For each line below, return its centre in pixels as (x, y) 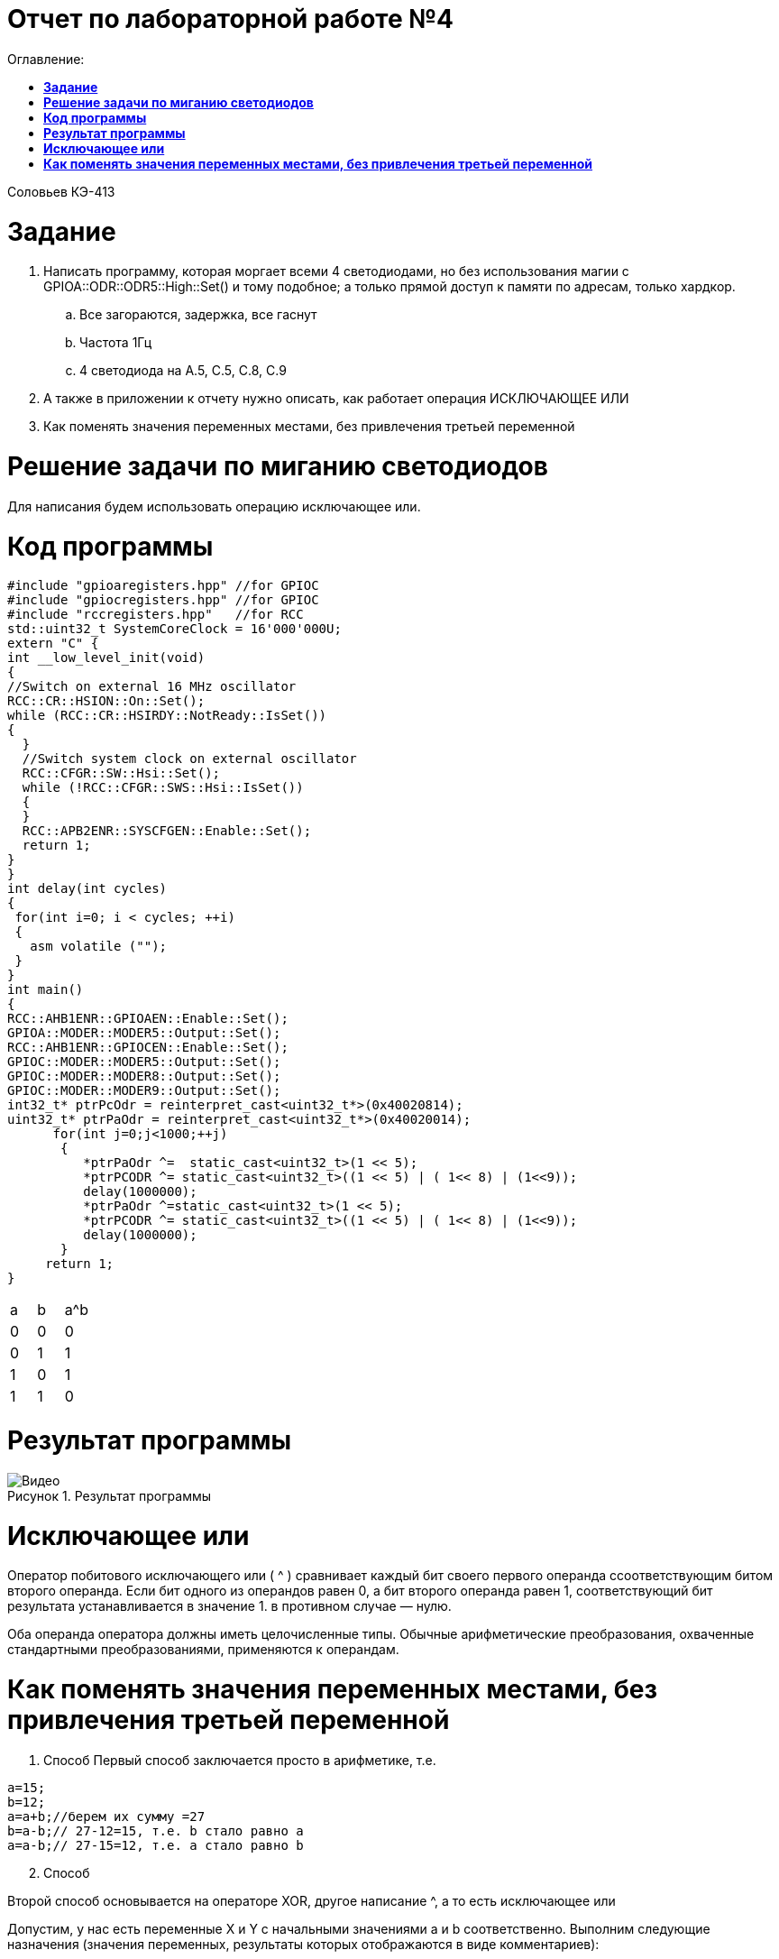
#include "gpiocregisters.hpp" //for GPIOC (163, 600)
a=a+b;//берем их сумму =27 (106, 1816)
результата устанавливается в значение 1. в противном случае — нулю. (229, 1606)
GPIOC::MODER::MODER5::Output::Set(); (144, 1062)
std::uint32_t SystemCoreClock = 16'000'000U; (174, 629)
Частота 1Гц (116, 343)
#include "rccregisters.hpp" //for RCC (156, 615)
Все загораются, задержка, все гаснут (198, 315)
